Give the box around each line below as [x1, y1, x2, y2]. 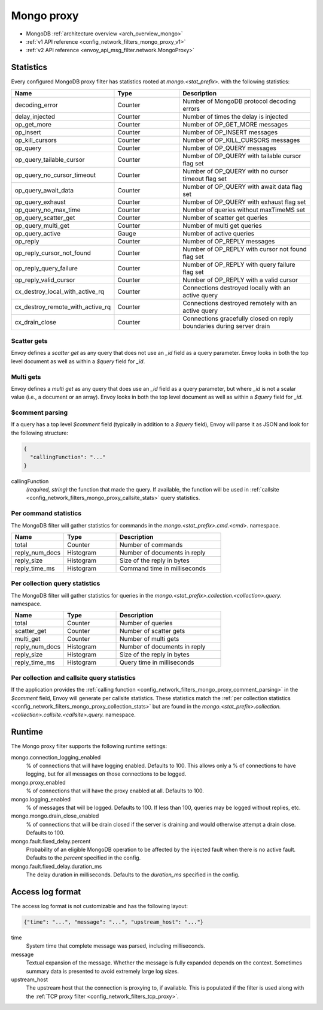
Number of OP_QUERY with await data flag [182, 182, 303, 191]
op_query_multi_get [14, 221, 70, 230]
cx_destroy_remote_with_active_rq [14, 303, 111, 311]
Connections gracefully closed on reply [182, 314, 294, 322]
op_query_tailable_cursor [14, 155, 85, 164]
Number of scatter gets [119, 627, 185, 635]
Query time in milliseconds [119, 658, 194, 667]
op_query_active [14, 229, 61, 237]
